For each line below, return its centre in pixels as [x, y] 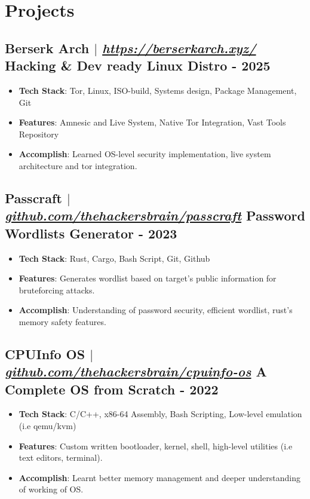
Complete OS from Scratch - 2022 [112, 389]
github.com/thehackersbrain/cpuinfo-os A [136, 371]
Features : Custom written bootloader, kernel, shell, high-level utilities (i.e [156, 446]
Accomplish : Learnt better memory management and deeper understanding [159, 477]
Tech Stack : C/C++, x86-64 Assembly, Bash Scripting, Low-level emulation [160, 414]
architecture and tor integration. [78, 165]
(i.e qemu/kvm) [47, 426]
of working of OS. [51, 489]
